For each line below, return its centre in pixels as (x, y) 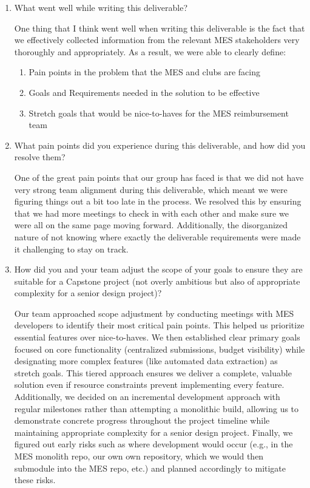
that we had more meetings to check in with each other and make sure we (151, 213)
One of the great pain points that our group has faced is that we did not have (159, 177)
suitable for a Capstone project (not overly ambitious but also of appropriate (157, 281)
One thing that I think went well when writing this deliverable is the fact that (160, 28)
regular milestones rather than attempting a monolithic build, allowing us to (157, 408)
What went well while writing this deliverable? (101, 7)
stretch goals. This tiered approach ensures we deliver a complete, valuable (153, 372)
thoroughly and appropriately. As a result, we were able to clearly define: (150, 51)
